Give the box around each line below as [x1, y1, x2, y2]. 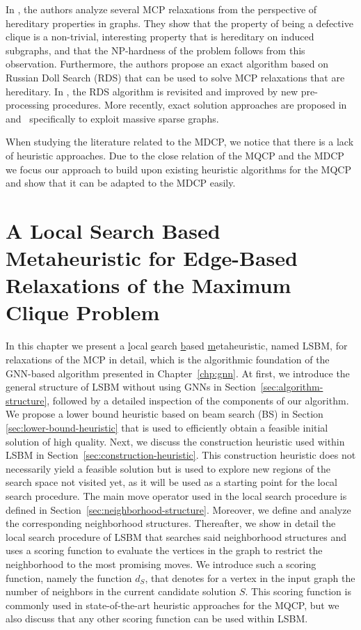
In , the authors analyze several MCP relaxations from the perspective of [6, 2, 317, 16]
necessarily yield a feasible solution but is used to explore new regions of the [6, 461, 330, 475]
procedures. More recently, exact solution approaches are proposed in [52, 97, 347, 112]
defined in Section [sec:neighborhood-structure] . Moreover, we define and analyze [6, 502, 351, 517]
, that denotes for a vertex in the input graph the [145, 570, 355, 585]
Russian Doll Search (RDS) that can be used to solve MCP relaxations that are [6, 70, 345, 84]
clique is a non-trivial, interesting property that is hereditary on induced [6, 29, 314, 44]
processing [6, 97, 49, 112]
